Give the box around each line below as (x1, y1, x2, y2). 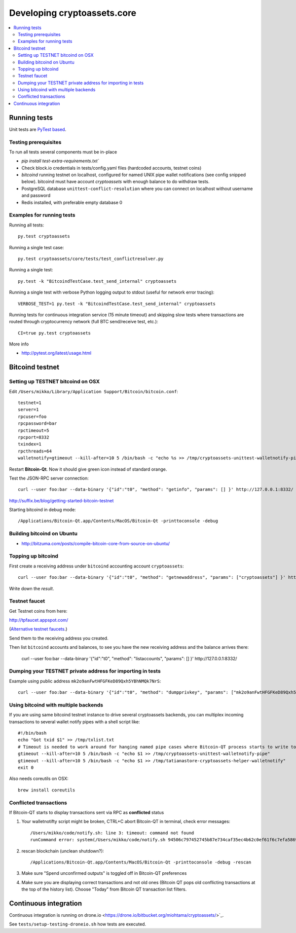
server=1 (18, 407, 39, 412)
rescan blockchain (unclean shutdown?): (21, 848, 104, 854)
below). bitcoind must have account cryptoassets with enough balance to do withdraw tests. (21, 179, 210, 185)
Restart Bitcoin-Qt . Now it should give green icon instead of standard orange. (9, 466, 167, 472)
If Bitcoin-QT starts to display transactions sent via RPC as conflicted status (9, 809, 164, 815)
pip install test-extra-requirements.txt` (21, 158, 99, 164)
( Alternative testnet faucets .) (9, 626, 68, 632)
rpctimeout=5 (18, 427, 49, 433)
